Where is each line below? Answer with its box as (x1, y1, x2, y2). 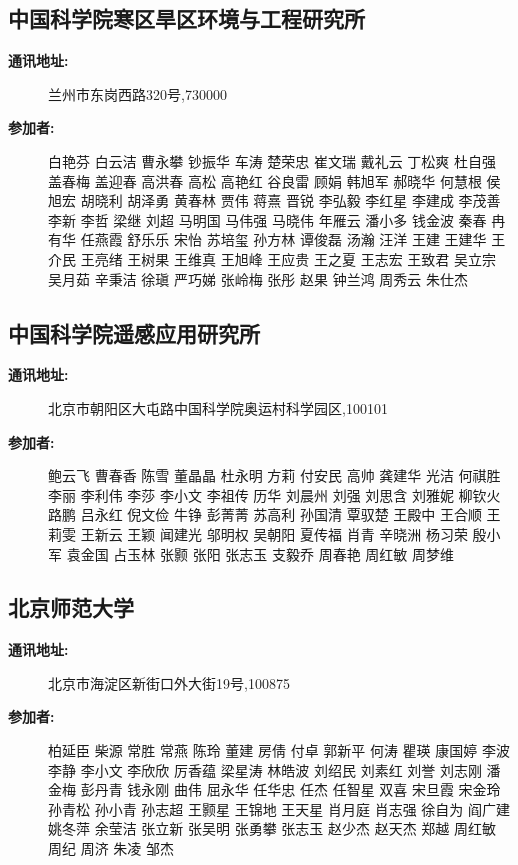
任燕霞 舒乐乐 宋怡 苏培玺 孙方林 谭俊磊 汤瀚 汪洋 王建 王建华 (80, 229, 487, 250)
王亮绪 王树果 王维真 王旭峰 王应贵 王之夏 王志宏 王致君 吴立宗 (80, 248, 496, 269)
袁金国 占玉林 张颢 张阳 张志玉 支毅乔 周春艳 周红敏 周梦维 (66, 543, 454, 564)
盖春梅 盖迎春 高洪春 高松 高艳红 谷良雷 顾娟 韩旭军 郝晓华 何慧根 (48, 170, 482, 191)
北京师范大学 (8, 592, 134, 623)
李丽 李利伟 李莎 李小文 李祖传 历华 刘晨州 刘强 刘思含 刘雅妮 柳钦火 (48, 484, 501, 505)
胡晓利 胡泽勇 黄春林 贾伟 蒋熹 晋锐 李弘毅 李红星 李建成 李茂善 (80, 190, 501, 211)
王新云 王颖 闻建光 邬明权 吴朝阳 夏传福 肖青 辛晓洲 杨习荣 (80, 523, 468, 544)
